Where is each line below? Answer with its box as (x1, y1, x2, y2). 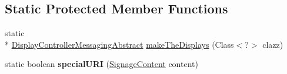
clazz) (262, 38, 283, 50)
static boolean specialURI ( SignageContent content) (5, 58, 198, 70)
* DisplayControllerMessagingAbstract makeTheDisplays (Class (5, 38, 234, 50)
